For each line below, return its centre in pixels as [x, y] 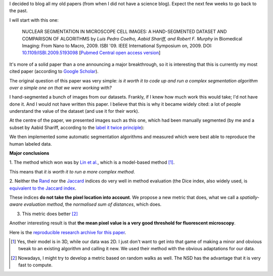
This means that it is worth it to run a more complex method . [72, 171]
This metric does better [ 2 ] [50, 214]
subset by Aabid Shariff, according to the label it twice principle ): [77, 127]
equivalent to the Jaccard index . [43, 188]
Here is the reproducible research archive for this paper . [68, 232]
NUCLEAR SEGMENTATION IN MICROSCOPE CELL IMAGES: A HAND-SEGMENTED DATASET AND [124, 32]
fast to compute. [35, 265]
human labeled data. [31, 144]
